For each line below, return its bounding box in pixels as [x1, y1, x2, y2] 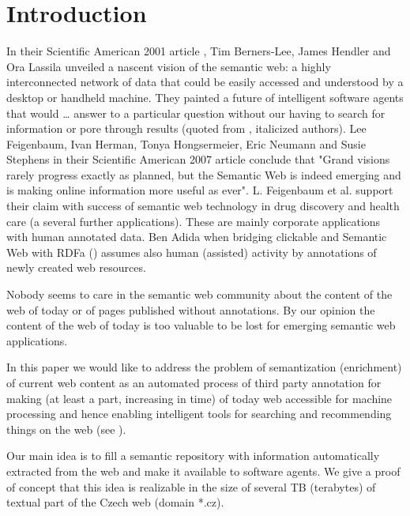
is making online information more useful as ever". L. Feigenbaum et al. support [6, 182, 393, 198]
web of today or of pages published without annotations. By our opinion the [6, 301, 375, 318]
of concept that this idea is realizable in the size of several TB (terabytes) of [6, 478, 376, 495]
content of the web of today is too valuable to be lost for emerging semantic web [6, 317, 396, 333]
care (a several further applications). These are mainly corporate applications [6, 213, 381, 229]
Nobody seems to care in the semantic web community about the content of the [6, 286, 393, 303]
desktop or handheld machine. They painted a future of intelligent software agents [6, 89, 404, 105]
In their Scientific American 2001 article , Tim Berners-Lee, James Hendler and [6, 43, 391, 59]
